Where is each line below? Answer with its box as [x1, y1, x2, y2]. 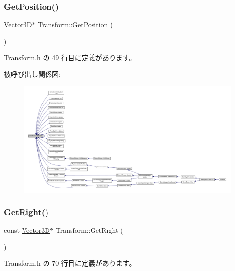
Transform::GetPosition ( [38, 20, 113, 30]
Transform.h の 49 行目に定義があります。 [4, 52, 136, 63]
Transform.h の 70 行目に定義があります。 [4, 258, 136, 268]
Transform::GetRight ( [55, 225, 123, 235]
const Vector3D [4, 225, 50, 235]
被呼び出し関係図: [4, 69, 61, 79]
